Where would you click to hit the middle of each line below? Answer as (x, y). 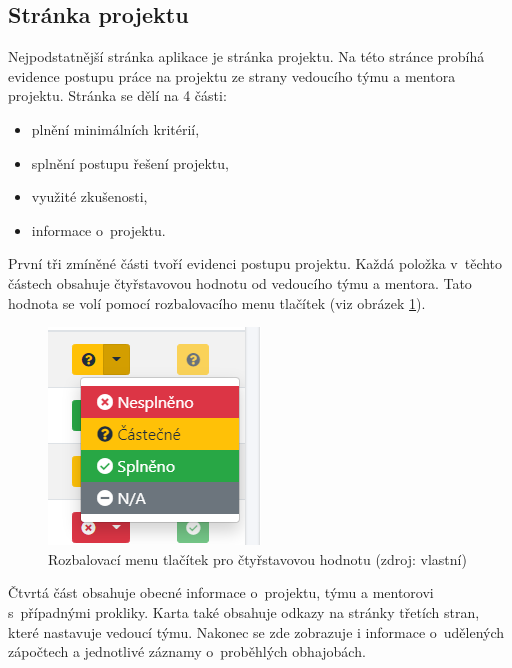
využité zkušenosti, (89, 196)
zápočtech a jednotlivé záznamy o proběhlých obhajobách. (187, 651)
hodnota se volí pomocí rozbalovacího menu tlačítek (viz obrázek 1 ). (217, 302)
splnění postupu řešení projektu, (130, 162)
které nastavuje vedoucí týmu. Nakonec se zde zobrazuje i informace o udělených (256, 631)
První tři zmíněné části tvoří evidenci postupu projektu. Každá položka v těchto (255, 263)
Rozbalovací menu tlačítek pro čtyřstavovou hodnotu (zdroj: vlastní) (257, 558)
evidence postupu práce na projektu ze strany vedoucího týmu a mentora (232, 75)
